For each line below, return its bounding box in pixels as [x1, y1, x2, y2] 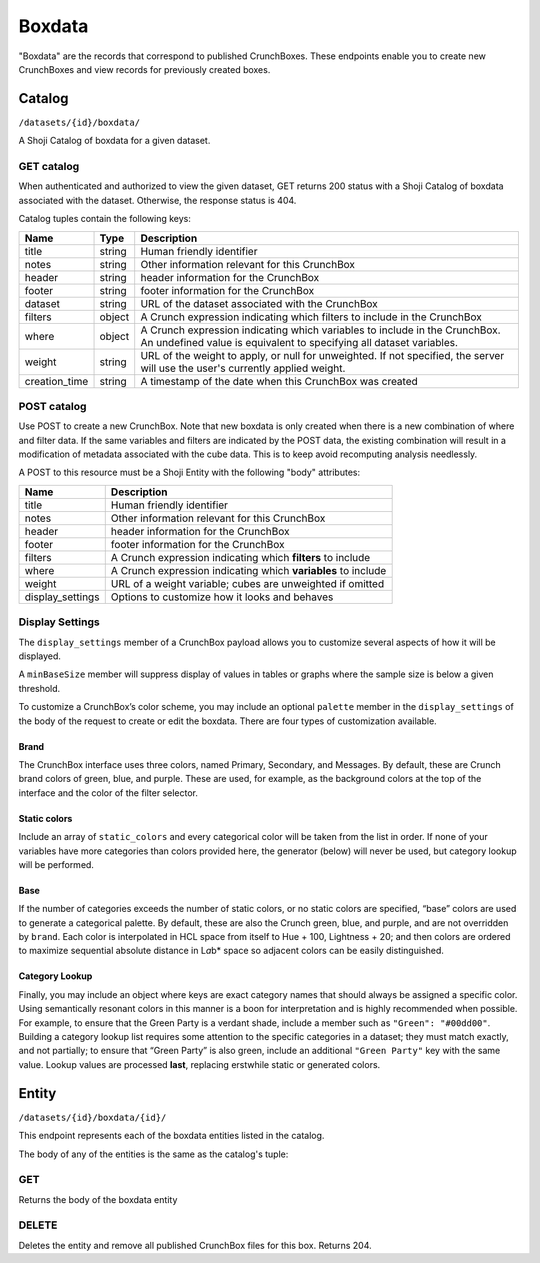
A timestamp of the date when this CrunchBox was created [140, 374, 419, 388]
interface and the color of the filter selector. [18, 786, 199, 799]
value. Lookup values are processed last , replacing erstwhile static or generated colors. [18, 1058, 381, 1070]
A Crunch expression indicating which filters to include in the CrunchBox [140, 310, 482, 324]
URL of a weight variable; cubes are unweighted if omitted [110, 576, 385, 590]
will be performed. [18, 858, 95, 870]
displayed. [18, 650, 62, 662]
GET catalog [18, 160, 80, 173]
